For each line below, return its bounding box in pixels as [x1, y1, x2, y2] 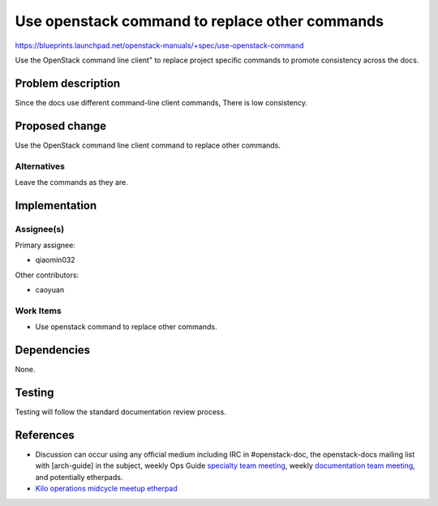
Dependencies [15, 343, 91, 357]
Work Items [15, 305, 62, 316]
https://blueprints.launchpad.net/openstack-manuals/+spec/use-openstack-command [15, 41, 304, 50]
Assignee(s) [15, 223, 65, 234]
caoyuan [35, 285, 65, 295]
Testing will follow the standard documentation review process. [15, 407, 226, 417]
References [15, 428, 75, 442]
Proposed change [15, 118, 107, 133]
